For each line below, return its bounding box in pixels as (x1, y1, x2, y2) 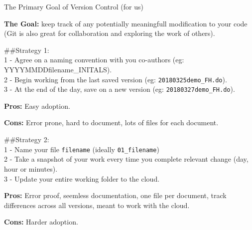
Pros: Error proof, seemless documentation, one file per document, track (4, 190, 227, 201)
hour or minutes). (4, 163, 58, 174)
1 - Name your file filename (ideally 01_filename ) (4, 144, 159, 154)
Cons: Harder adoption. (4, 217, 78, 227)
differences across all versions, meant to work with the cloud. (4, 200, 190, 210)
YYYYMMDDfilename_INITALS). (4, 64, 112, 74)
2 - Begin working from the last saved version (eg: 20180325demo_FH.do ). (4, 74, 227, 84)
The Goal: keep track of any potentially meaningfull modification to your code (4, 18, 248, 28)
